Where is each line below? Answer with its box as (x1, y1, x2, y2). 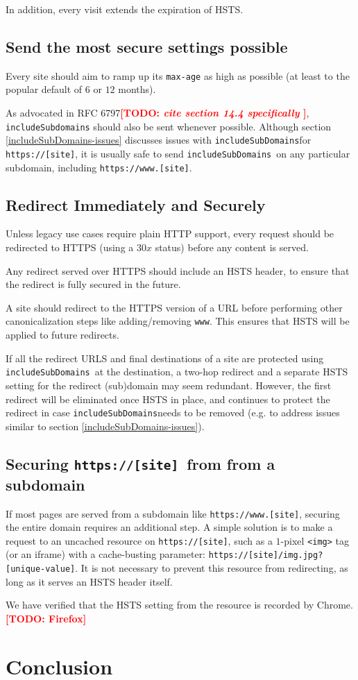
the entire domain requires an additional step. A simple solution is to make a (6, 520, 333, 534)
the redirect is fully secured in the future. (6, 277, 181, 291)
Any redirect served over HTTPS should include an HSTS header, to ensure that (6, 263, 350, 278)
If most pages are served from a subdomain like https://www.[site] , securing (6, 506, 340, 520)
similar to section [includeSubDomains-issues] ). (6, 418, 205, 433)
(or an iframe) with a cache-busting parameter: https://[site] (6, 547, 278, 561)
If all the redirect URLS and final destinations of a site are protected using (6, 350, 324, 365)
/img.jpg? (278, 550, 323, 561)
